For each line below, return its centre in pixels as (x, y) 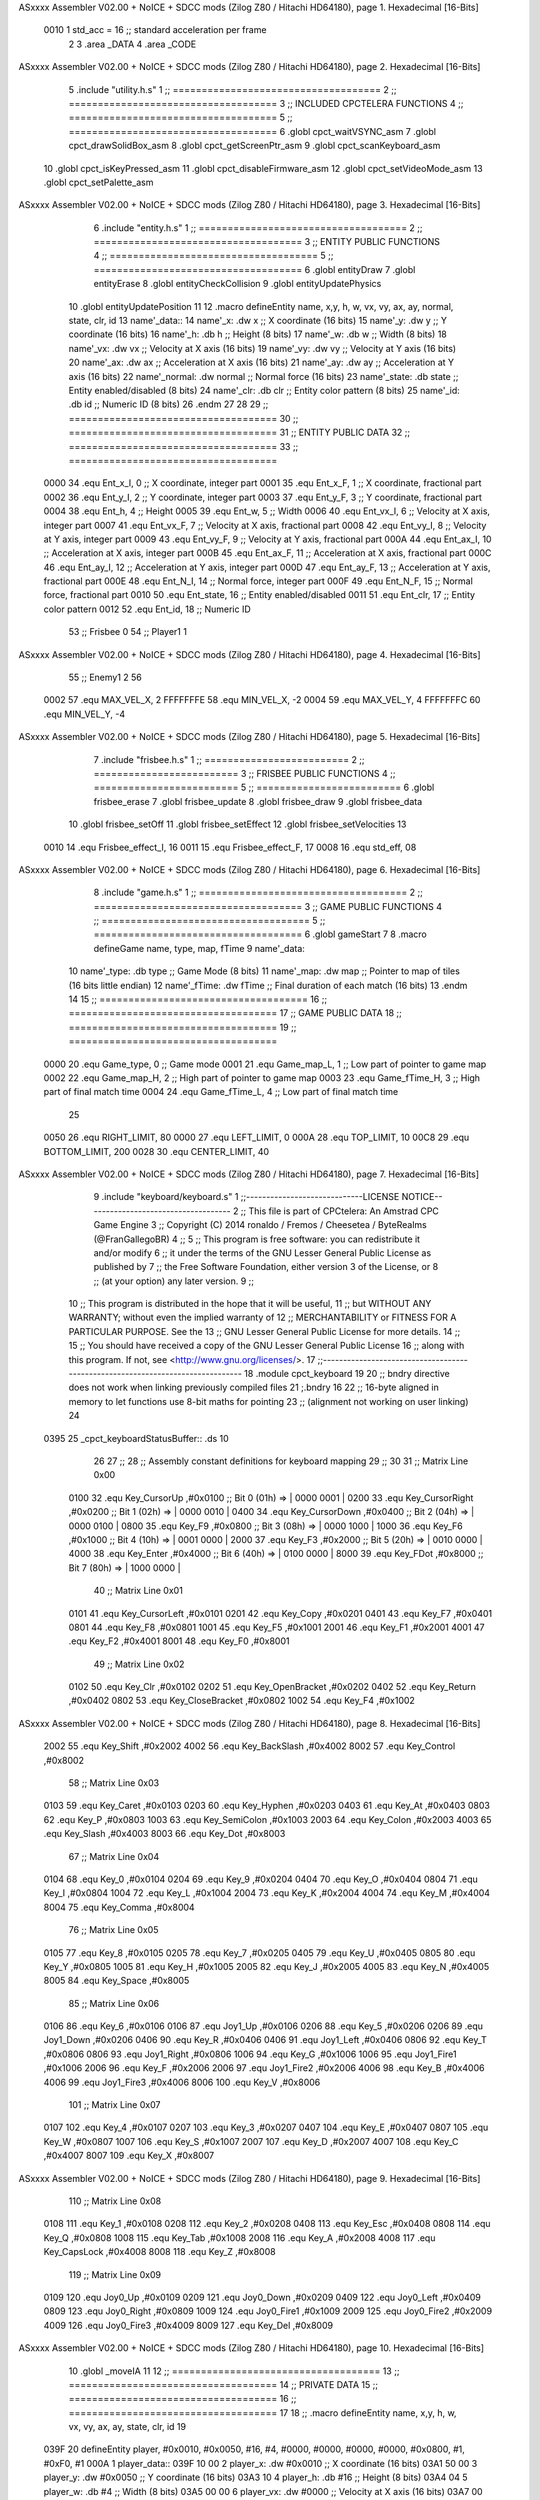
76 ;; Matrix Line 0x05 (113, 1930)
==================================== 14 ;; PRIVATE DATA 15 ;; (223, 2384)
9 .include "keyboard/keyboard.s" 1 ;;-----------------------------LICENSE (246, 1197)
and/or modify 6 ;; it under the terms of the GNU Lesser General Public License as (262, 1252)
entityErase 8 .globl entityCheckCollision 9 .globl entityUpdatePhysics (237, 284)
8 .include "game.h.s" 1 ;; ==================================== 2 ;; (258, 892)
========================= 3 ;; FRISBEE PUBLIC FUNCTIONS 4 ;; (244, 773)
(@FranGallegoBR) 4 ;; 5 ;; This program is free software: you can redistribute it (256, 1239)
